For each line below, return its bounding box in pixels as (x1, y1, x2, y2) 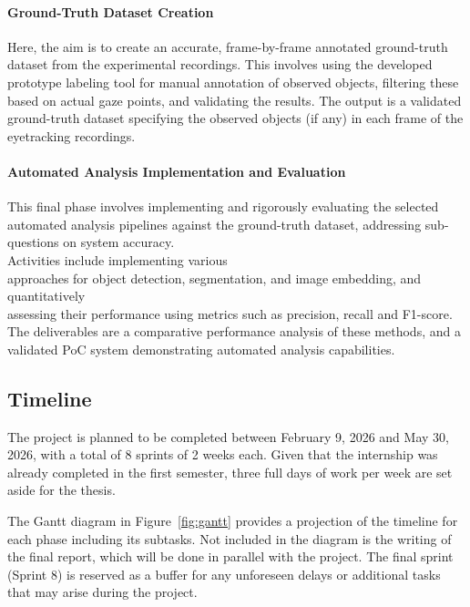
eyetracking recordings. (7, 126, 136, 145)
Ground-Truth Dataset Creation (7, 2, 214, 21)
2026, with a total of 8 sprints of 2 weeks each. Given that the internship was (7, 445, 438, 464)
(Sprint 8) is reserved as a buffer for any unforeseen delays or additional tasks (7, 564, 441, 583)
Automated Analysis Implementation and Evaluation (7, 161, 346, 180)
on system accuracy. (63, 232, 175, 252)
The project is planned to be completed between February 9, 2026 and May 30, (7, 427, 449, 446)
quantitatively (7, 286, 86, 305)
